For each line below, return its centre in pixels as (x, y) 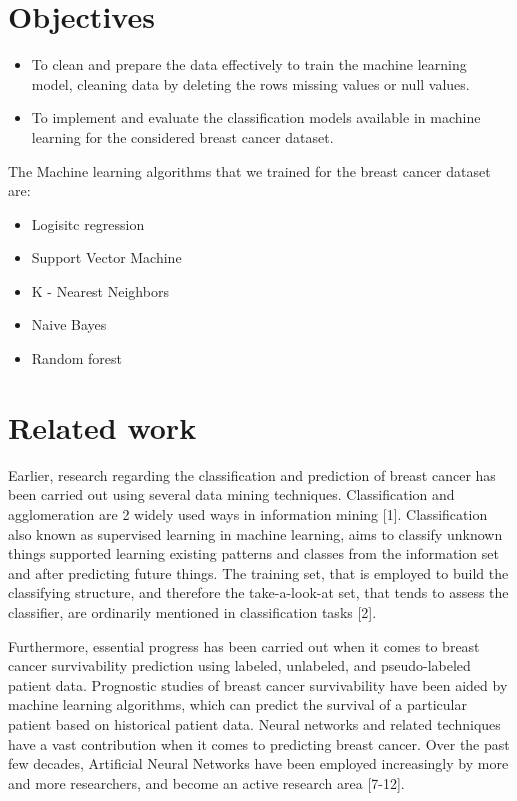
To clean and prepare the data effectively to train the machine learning (249, 64)
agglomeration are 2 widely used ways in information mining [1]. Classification (248, 513)
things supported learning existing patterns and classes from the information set (253, 553)
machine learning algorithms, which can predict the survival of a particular (237, 704)
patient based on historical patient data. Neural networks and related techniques (254, 723)
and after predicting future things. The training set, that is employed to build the (258, 572)
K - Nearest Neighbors (100, 290)
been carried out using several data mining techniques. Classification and (231, 494)
